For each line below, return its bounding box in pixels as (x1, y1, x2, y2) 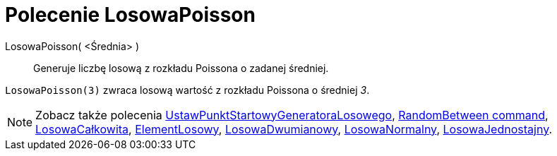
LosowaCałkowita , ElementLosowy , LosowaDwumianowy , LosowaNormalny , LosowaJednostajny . (35, 121, 553, 136)
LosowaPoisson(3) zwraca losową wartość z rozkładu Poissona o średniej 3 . (5, 83, 370, 96)
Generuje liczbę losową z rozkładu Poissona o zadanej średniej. (33, 61, 329, 74)
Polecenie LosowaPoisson (5, 3, 256, 27)
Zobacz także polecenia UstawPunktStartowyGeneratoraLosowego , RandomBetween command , (35, 107, 549, 122)
